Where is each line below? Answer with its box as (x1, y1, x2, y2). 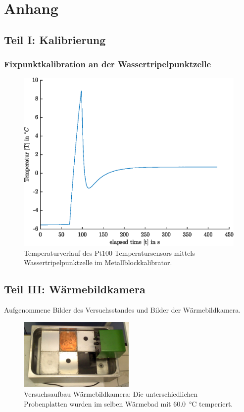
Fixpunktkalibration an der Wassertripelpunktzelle (4, 58, 211, 70)
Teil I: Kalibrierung (4, 32, 106, 47)
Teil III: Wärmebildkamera (4, 281, 146, 297)
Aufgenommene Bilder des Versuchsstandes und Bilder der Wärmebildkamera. (4, 305, 241, 315)
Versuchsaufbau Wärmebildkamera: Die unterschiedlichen (24, 389, 197, 399)
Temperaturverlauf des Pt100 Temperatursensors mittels (24, 247, 195, 258)
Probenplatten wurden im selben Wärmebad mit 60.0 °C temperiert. (24, 398, 233, 409)
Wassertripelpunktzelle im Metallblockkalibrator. (24, 257, 172, 268)
